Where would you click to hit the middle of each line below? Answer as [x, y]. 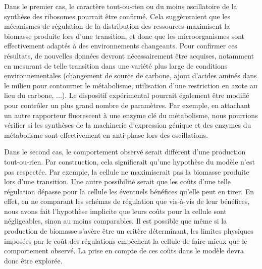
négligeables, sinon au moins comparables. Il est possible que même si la [116, 221]
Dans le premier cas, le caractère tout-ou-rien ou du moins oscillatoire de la [121, 6]
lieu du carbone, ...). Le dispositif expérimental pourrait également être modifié [127, 95]
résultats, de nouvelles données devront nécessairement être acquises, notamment [129, 55]
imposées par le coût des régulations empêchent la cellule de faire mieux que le [126, 240]
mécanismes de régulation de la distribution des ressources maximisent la [117, 26]
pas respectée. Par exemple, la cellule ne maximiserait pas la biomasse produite [127, 171]
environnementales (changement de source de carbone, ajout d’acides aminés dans [130, 75]
